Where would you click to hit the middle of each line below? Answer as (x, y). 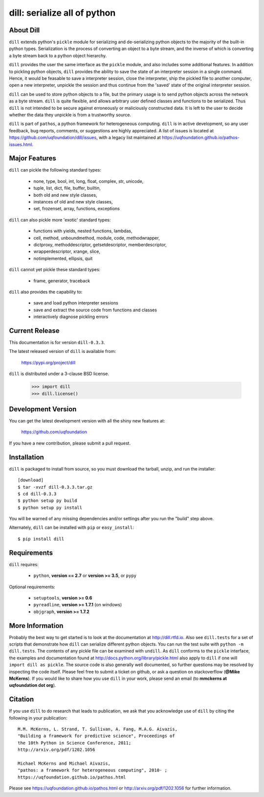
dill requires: (24, 564)
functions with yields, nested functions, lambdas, (83, 231)
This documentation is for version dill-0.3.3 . (57, 342)
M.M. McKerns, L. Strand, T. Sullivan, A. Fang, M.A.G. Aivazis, (98, 729)
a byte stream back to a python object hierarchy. (58, 55)
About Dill (24, 30)
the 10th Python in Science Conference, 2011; (75, 743)
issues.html (21, 144)
